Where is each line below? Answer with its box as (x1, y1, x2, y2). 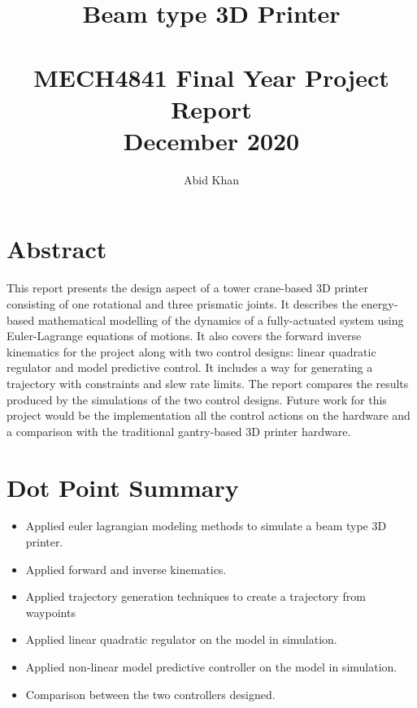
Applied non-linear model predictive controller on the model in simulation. (25, 658, 397, 676)
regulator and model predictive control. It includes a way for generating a (7, 359, 373, 376)
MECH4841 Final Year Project (33, 60, 389, 93)
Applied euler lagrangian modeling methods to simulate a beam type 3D (25, 517, 387, 534)
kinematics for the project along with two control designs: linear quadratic (7, 343, 376, 360)
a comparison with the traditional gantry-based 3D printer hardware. (7, 422, 351, 439)
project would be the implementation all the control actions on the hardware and (7, 407, 410, 424)
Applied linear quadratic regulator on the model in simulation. (25, 631, 337, 648)
